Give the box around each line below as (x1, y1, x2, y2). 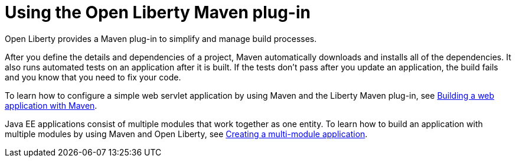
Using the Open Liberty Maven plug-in (5, 2, 311, 22)
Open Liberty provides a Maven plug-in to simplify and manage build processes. (5, 33, 317, 44)
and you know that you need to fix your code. (5, 72, 181, 82)
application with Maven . (5, 100, 97, 111)
